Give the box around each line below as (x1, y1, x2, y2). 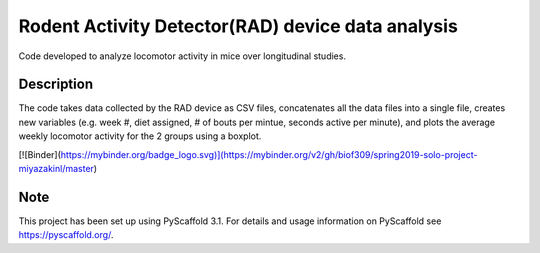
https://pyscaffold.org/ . (18, 229, 114, 241)
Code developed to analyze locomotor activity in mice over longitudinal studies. (18, 50, 347, 62)
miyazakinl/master (18, 163, 95, 175)
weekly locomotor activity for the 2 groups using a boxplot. (18, 130, 262, 142)
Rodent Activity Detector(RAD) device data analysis (18, 15, 459, 37)
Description (18, 76, 94, 93)
